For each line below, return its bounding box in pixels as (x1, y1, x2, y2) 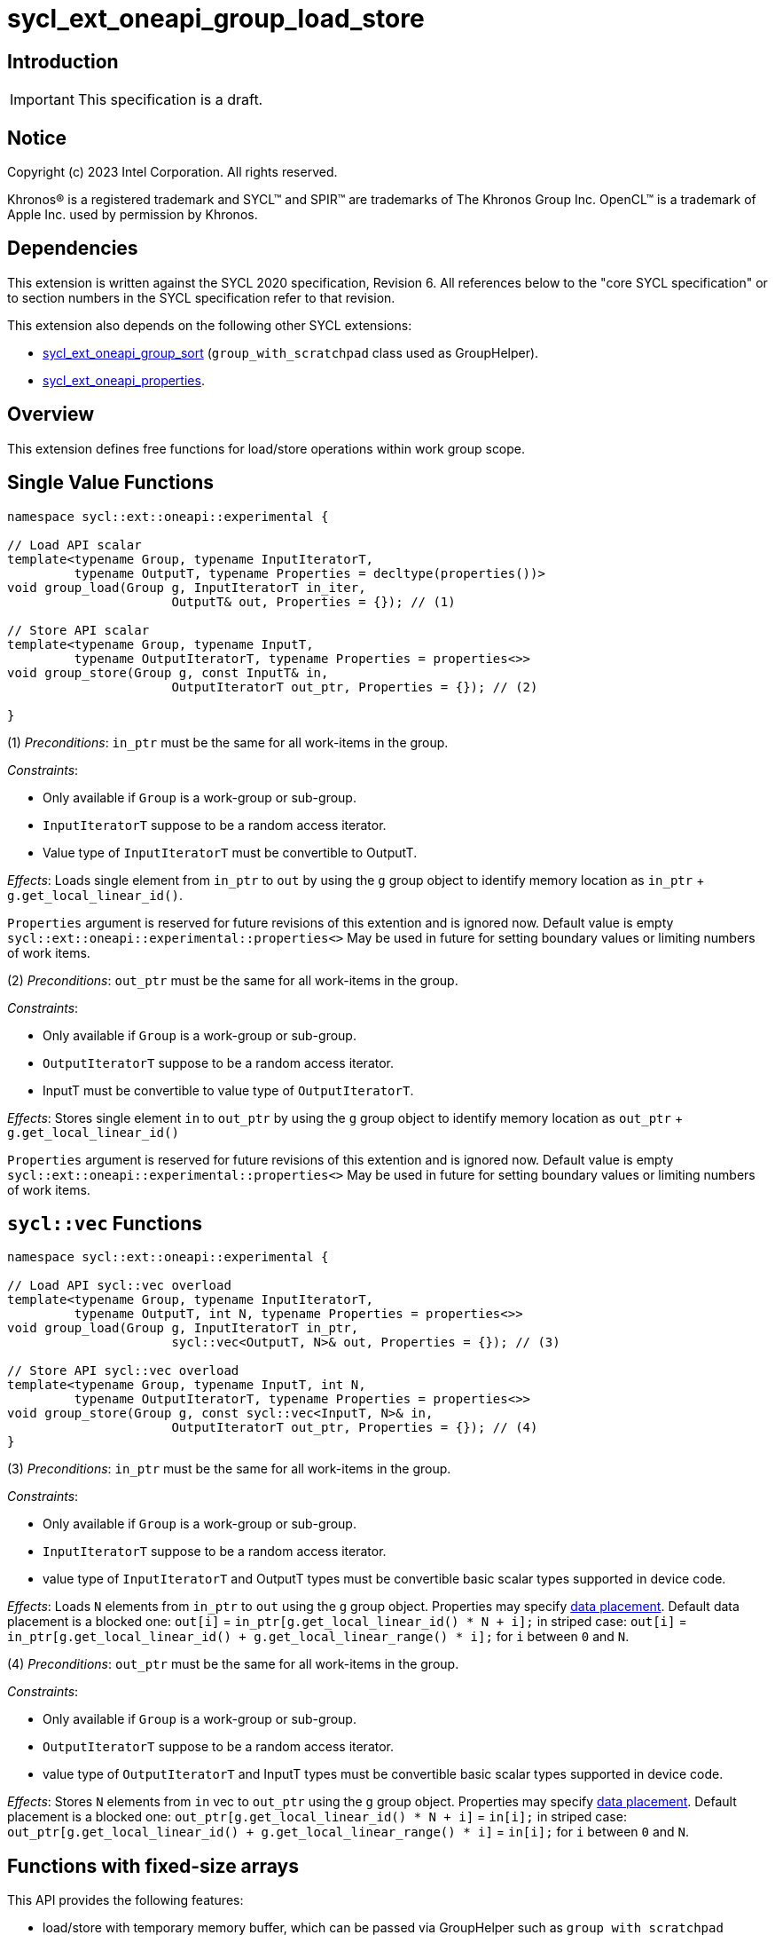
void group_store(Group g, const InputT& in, (7, 665, 329, 680)
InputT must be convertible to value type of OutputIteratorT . (43, 1082, 414, 1098)
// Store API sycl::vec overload (7, 1363, 239, 1378)
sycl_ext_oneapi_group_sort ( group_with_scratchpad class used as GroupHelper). (43, 344, 539, 360)
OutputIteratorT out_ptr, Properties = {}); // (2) (171, 679, 538, 694)
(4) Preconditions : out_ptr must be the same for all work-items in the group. (7, 1656, 459, 1672)
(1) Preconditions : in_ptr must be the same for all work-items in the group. (7, 734, 449, 750)
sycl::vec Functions (7, 1212, 202, 1235)
